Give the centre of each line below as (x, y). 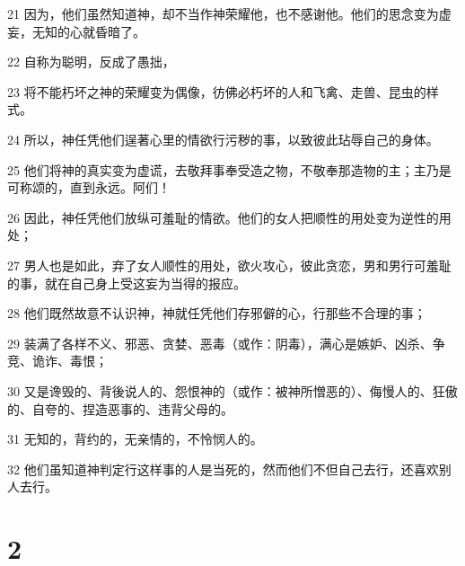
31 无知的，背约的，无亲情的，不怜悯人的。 (135, 439)
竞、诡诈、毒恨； (57, 361)
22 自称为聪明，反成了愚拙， (91, 62)
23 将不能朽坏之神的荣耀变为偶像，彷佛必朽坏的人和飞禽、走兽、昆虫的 (217, 91)
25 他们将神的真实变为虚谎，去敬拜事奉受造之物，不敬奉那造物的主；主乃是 (229, 169)
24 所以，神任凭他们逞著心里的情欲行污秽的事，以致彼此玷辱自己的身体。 (223, 139)
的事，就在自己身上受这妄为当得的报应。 (127, 283)
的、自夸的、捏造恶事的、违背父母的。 (120, 408)
